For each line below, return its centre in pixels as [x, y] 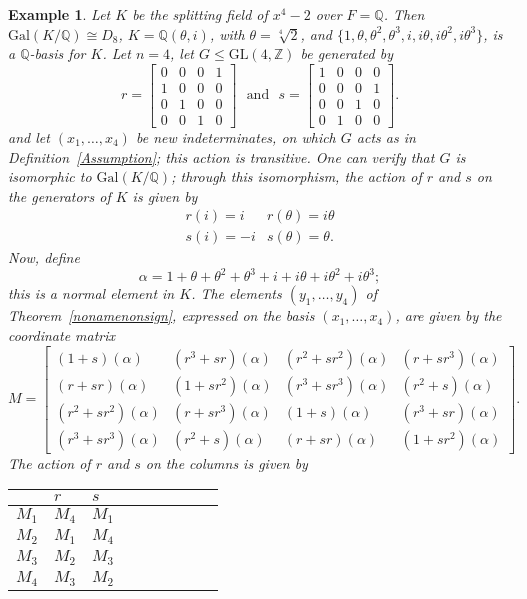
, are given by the [448, 315]
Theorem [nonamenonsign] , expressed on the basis [161, 315]
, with [227, 33]
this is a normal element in [91, 293]
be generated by [346, 53]
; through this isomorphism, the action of [296, 176]
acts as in [386, 136]
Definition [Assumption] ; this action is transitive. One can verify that [221, 156]
